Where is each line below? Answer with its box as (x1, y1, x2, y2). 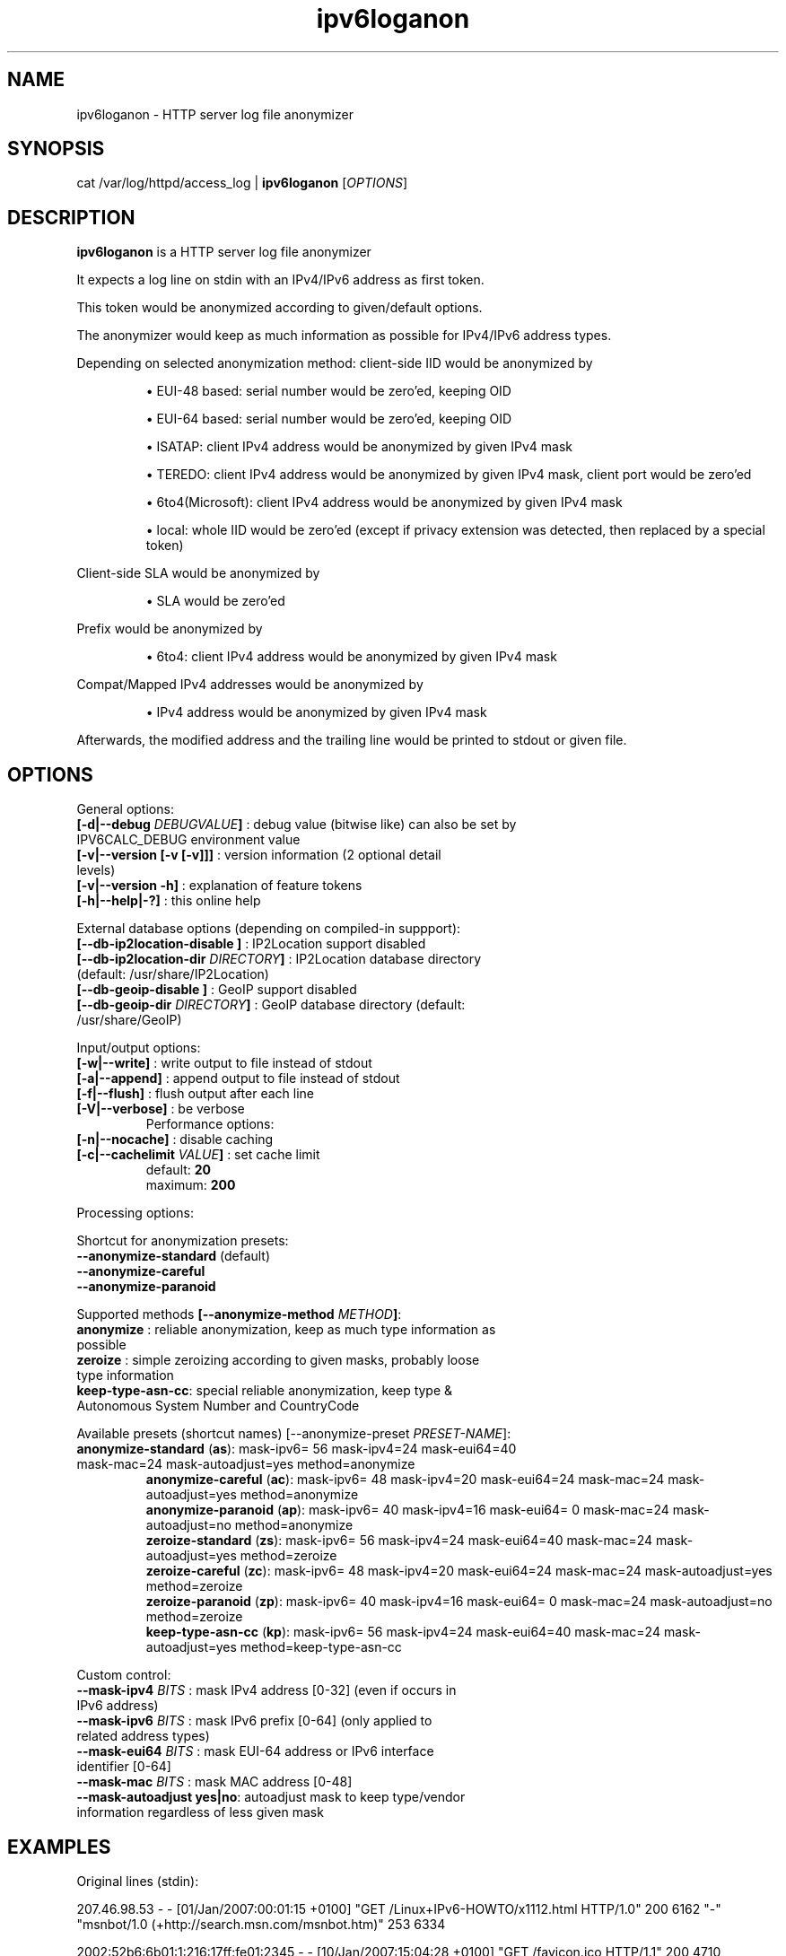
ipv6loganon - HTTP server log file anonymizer (76, 106, 354, 122)
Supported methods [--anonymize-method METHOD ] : (76, 1306, 402, 1323)
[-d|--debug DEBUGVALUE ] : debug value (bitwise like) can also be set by (76, 816, 517, 833)
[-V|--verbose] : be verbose (76, 1101, 245, 1117)
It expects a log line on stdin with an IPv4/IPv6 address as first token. (76, 272, 485, 288)
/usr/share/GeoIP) (76, 1012, 182, 1028)
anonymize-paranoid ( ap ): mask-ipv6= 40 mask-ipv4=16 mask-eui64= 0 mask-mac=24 (145, 1502, 669, 1518)
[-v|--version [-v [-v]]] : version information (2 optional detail (76, 847, 441, 863)
